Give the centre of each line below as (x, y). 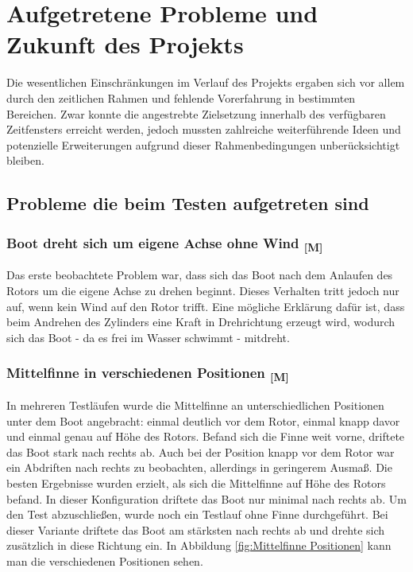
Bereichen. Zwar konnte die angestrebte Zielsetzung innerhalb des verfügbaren (196, 113)
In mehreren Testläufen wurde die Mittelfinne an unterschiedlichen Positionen (195, 405)
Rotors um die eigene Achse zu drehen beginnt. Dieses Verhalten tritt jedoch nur (203, 290)
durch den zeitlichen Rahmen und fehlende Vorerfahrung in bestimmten (181, 97)
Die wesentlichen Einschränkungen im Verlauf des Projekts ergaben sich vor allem (206, 82)
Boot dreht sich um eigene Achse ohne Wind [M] (165, 243)
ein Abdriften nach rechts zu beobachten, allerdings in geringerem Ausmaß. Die (199, 467)
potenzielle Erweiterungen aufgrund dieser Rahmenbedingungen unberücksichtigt (203, 144)
